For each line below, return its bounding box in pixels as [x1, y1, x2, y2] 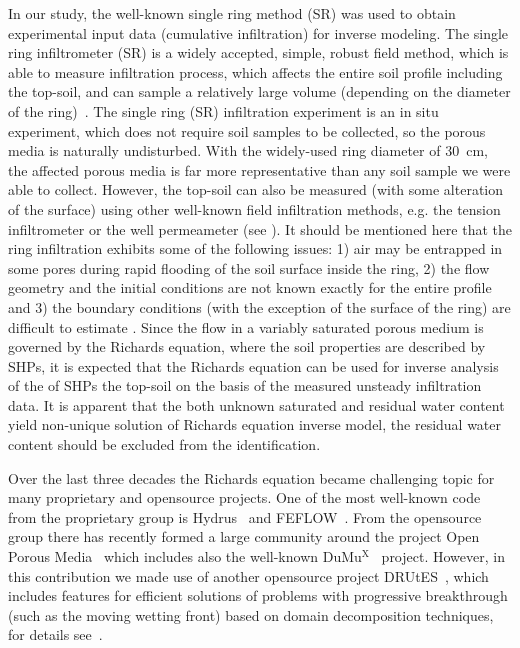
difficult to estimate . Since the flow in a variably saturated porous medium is [8, 316, 484, 337]
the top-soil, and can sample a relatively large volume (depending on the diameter [8, 81, 511, 102]
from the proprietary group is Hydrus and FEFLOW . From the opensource [8, 506, 482, 527]
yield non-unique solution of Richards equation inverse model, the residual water [8, 414, 502, 435]
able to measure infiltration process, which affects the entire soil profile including [8, 61, 503, 82]
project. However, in [381, 546, 505, 567]
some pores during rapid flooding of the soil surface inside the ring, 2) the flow [8, 257, 490, 278]
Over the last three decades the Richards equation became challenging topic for [8, 467, 495, 488]
